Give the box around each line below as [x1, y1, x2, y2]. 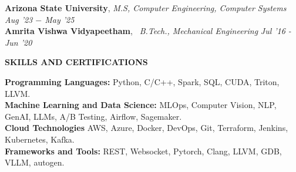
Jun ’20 [5, 36, 32, 48]
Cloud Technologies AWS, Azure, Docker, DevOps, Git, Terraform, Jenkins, [5, 122, 288, 134]
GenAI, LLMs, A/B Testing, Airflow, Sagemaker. [5, 110, 182, 122]
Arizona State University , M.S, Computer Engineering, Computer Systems [5, 2, 287, 14]
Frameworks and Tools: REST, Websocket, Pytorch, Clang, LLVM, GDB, [5, 144, 282, 157]
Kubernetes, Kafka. [5, 133, 75, 145]
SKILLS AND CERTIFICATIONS [5, 56, 148, 68]
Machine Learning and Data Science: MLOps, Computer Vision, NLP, [5, 99, 277, 111]
